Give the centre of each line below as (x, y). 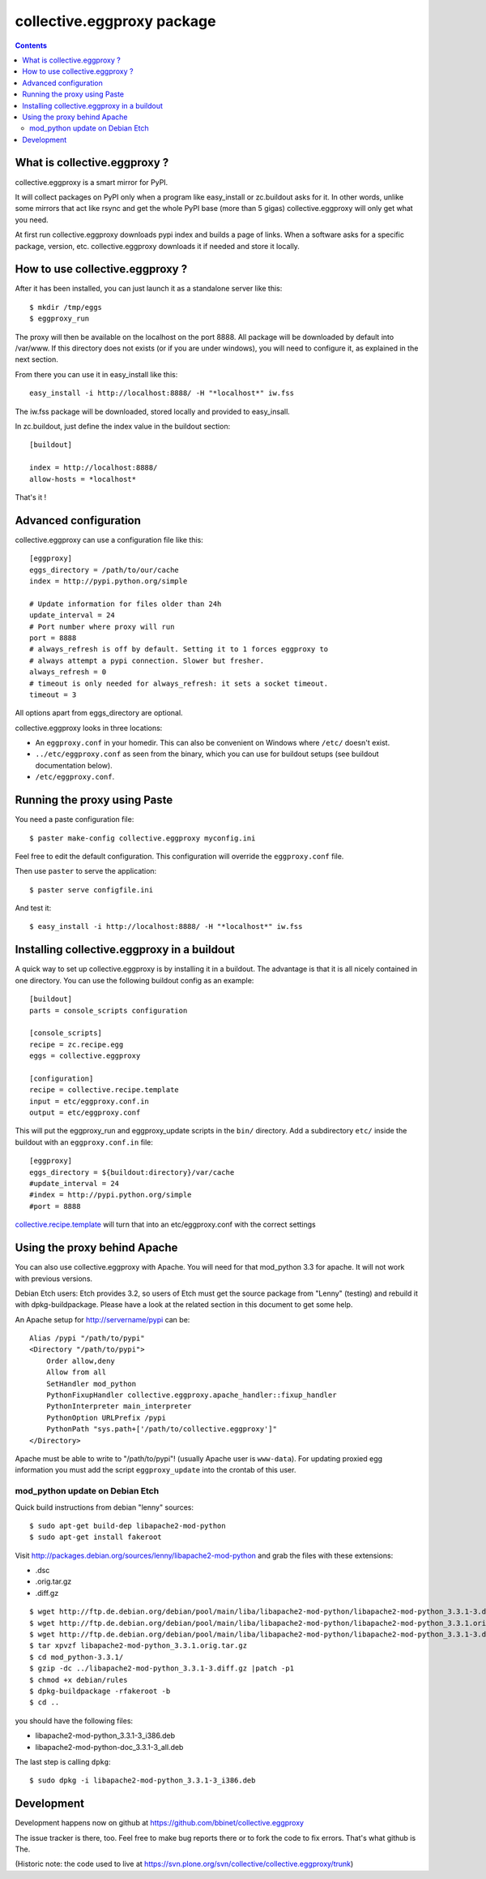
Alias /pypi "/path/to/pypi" (87, 1338)
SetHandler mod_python (91, 1384)
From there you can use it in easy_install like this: (96, 374)
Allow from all (76, 1372)
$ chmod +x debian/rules (79, 1680)
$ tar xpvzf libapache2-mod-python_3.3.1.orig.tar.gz (138, 1646)
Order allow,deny (80, 1361)
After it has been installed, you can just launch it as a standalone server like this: (149, 289)
